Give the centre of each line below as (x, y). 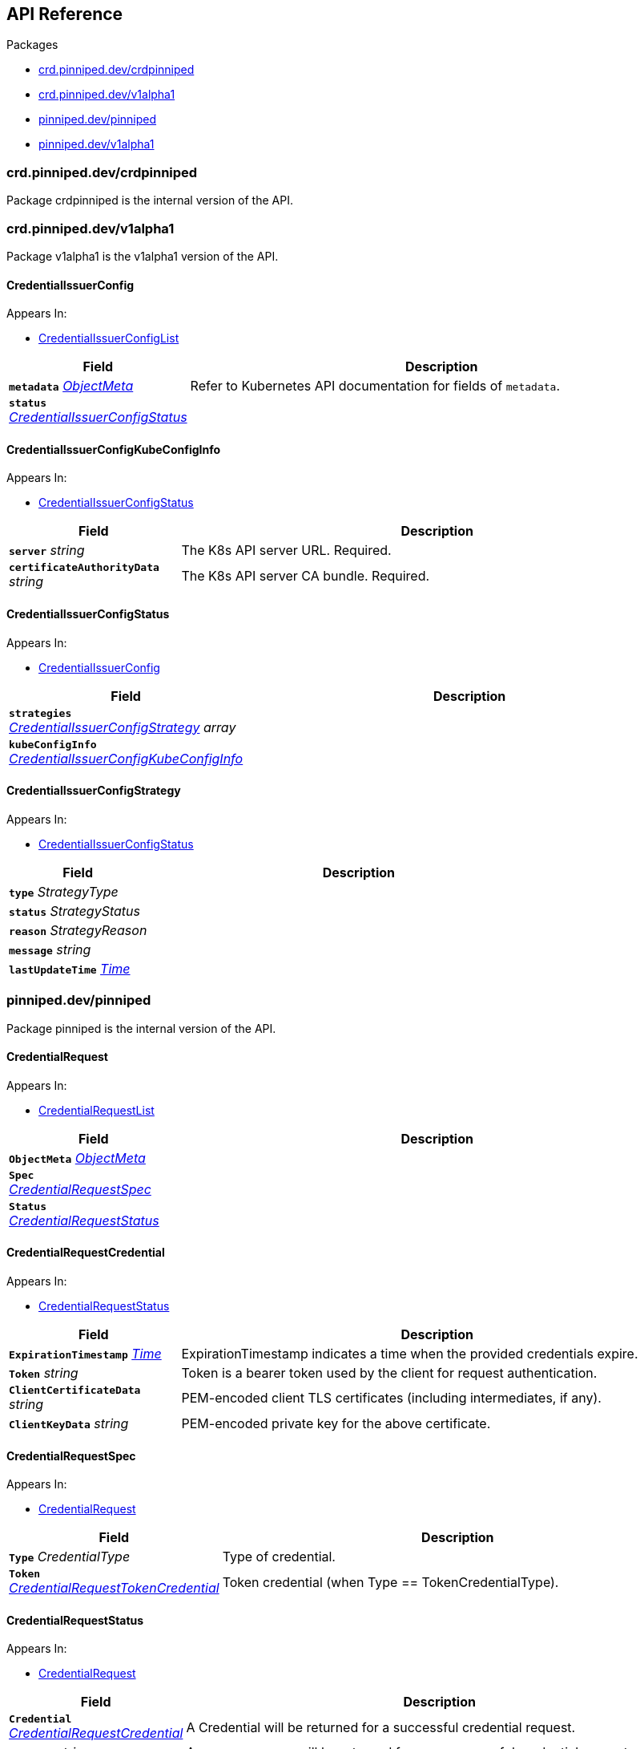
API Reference (65, 14)
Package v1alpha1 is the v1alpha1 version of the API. (143, 256)
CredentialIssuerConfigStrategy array (123, 727)
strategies (40, 713)
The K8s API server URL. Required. (286, 551)
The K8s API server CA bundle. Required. (306, 575)
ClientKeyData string (69, 1423)
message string (50, 949)
